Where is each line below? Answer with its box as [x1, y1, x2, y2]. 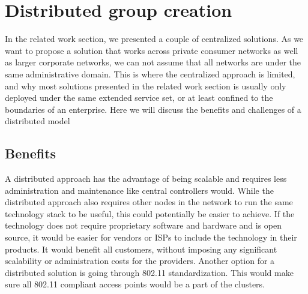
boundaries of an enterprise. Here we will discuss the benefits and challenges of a [5, 103, 301, 115]
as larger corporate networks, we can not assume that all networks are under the [5, 56, 301, 68]
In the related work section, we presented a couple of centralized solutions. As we [5, 32, 304, 45]
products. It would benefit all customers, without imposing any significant [5, 242, 277, 255]
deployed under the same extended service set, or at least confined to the [5, 91, 273, 104]
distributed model [5, 115, 70, 127]
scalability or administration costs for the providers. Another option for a [5, 254, 275, 267]
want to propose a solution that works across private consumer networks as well [5, 44, 298, 56]
